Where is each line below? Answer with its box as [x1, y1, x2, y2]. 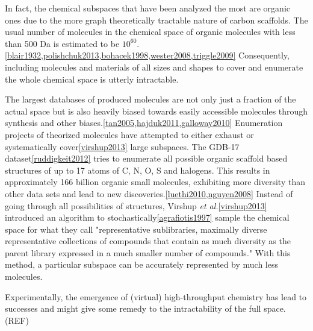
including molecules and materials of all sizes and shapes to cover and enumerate [5, 60, 303, 73]
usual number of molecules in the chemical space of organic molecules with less [5, 25, 296, 38]
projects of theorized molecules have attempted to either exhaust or [5, 128, 254, 140]
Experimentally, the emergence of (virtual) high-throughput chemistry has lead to [5, 290, 307, 303]
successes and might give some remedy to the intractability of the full [5, 302, 261, 315]
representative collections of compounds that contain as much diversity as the [5, 235, 291, 247]
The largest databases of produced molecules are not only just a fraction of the [5, 93, 296, 106]
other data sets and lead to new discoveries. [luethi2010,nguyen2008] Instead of [5, 187, 293, 200]
